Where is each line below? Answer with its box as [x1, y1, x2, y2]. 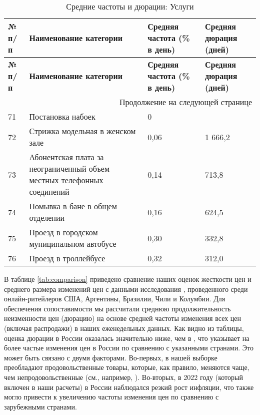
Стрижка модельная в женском [29, 125, 136, 137]
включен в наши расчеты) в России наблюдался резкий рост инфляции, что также [4, 381, 254, 392]
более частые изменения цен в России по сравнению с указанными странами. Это [4, 342, 253, 353]
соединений [29, 186, 69, 197]
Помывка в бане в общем [29, 200, 117, 212]
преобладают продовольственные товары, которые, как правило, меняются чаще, [4, 362, 249, 372]
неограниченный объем [29, 163, 110, 174]
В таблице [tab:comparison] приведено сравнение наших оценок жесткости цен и [4, 274, 251, 284]
